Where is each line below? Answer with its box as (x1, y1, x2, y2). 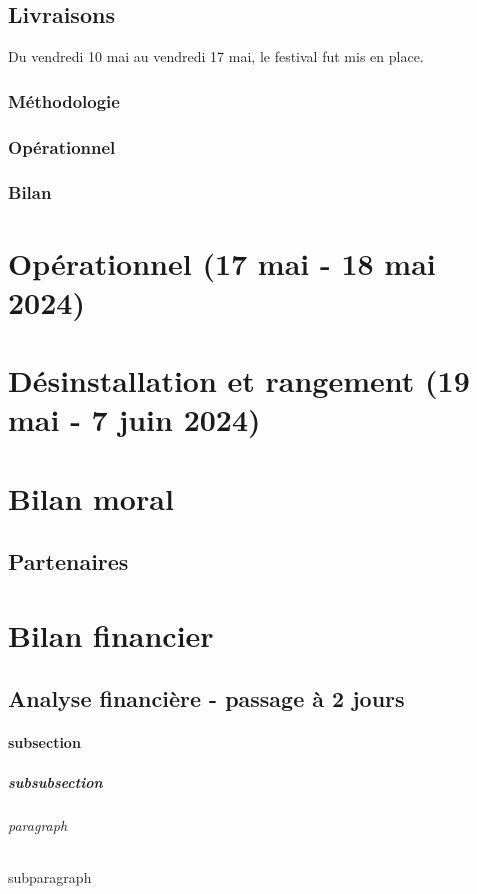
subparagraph (8, 866, 92, 887)
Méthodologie (8, 88, 120, 113)
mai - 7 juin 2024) (8, 399, 261, 440)
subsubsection (8, 771, 103, 792)
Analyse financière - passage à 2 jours (8, 683, 405, 714)
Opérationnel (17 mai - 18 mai (8, 242, 436, 283)
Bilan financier (8, 614, 214, 655)
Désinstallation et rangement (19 (8, 360, 470, 401)
